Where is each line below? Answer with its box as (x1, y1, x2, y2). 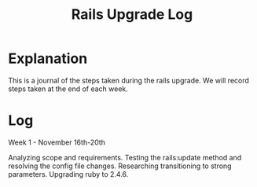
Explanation (8, 49, 88, 68)
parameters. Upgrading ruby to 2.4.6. (8, 169, 129, 178)
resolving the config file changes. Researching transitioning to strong (8, 161, 232, 170)
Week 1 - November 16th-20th (8, 137, 106, 147)
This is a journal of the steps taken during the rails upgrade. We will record (8, 75, 250, 85)
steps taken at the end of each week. (8, 84, 128, 93)
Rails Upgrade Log (71, 5, 193, 24)
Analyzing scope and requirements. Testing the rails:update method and (8, 152, 242, 162)
